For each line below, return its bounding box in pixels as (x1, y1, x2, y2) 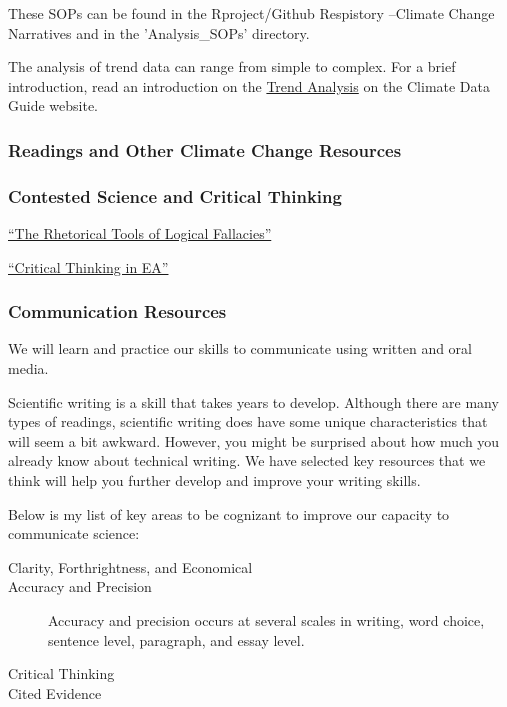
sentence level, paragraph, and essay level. (48, 629, 305, 650)
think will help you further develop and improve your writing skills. (8, 470, 421, 490)
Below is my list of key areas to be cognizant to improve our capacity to (8, 503, 450, 524)
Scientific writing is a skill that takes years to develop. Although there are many (8, 391, 499, 412)
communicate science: (8, 523, 140, 544)
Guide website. (8, 95, 99, 116)
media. (8, 358, 49, 379)
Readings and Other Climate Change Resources (8, 137, 402, 162)
